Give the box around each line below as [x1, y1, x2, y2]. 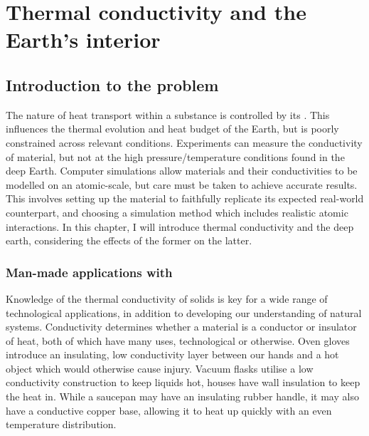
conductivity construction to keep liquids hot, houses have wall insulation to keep [6, 375, 360, 390]
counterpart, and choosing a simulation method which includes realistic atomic [6, 204, 348, 219]
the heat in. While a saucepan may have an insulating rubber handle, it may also [6, 389, 359, 404]
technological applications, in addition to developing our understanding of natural [6, 305, 362, 320]
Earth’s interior [6, 25, 161, 54]
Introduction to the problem [6, 73, 219, 95]
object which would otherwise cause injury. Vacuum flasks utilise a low [6, 360, 314, 375]
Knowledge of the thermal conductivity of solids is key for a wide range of [6, 291, 328, 306]
